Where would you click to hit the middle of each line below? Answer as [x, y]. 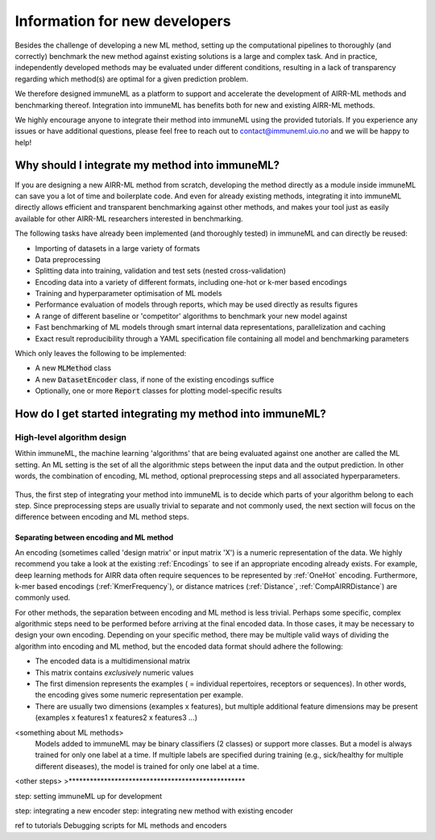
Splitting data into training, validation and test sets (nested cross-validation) [160, 271]
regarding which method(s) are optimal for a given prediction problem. [132, 79]
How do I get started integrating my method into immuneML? [170, 414]
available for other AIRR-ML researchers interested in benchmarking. [129, 219]
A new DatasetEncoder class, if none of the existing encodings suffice [155, 379]
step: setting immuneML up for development [89, 796]
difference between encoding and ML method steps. [102, 517]
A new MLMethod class [73, 368]
